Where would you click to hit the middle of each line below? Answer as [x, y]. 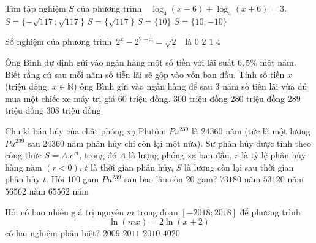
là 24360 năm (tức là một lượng [251, 130]
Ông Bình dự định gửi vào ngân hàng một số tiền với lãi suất [120, 62]
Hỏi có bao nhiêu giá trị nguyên [65, 211]
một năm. [278, 62]
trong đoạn [157, 211]
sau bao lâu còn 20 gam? [171, 179]
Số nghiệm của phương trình [58, 41]
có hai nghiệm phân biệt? [53, 233]
